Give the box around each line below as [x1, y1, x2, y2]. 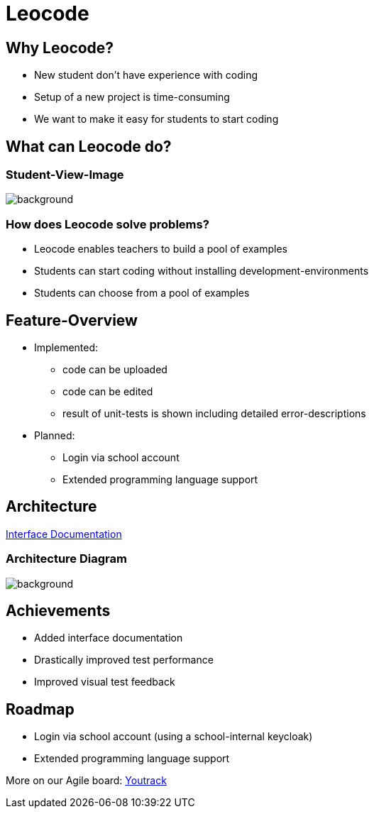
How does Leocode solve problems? [6, 216, 209, 231]
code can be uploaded [62, 363, 167, 375]
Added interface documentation [34, 632, 183, 644]
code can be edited [62, 385, 153, 397]
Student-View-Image [6, 167, 124, 182]
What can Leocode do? [6, 137, 172, 155]
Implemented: [34, 341, 99, 353]
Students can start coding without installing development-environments [34, 265, 369, 277]
